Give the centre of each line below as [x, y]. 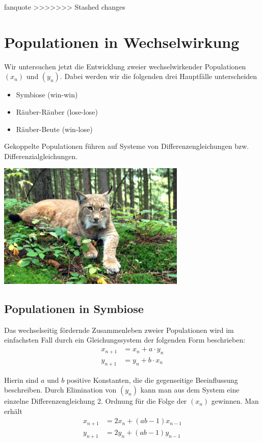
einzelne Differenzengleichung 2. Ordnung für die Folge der [96, 401]
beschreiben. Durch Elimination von [60, 390]
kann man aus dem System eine [190, 390]
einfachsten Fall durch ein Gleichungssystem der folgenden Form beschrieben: [125, 340]
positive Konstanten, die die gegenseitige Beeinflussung [152, 380]
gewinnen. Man [235, 401]
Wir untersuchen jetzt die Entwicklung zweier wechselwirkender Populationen [125, 66]
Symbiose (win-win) [47, 95]
